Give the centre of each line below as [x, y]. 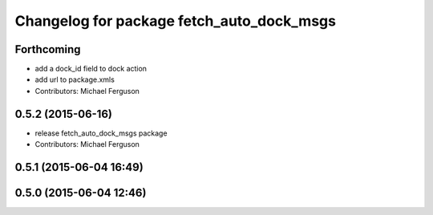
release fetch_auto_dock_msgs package [101, 133]
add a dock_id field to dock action [91, 69]
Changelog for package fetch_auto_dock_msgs [176, 21]
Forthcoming [48, 49]
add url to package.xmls [75, 79]
